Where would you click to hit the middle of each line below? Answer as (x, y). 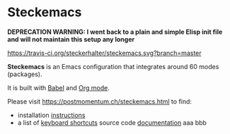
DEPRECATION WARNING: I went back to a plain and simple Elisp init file (115, 32)
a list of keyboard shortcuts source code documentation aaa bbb (112, 122)
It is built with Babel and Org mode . (58, 87)
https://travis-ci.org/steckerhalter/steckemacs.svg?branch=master (104, 53)
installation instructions (51, 115)
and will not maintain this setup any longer (71, 39)
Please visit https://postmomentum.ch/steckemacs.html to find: (100, 101)
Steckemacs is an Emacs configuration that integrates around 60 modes (113, 66)
